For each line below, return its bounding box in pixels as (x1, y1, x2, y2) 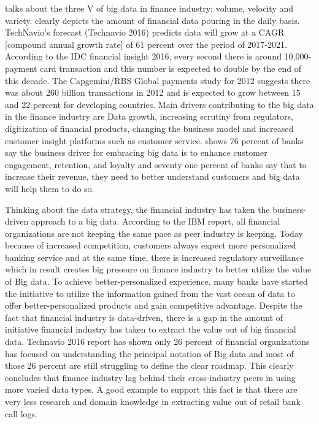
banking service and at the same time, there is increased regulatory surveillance (5, 250, 304, 263)
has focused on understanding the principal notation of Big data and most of (5, 347, 294, 360)
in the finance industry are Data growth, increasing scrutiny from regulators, (5, 110, 293, 123)
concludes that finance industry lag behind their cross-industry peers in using (5, 371, 296, 384)
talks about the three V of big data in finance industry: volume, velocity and (5, 2, 294, 14)
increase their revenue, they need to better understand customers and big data (5, 170, 300, 183)
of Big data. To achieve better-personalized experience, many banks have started (5, 275, 308, 288)
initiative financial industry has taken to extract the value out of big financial (5, 323, 296, 336)
